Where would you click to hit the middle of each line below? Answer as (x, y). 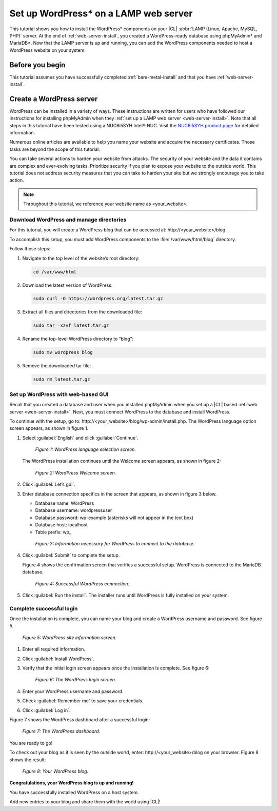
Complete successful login (44, 608)
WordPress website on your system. (47, 50)
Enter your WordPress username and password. (73, 691)
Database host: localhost (61, 525)
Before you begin (37, 65)
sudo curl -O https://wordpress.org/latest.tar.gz (98, 299)
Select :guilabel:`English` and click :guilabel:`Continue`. (80, 438)
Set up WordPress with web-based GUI (59, 394)
